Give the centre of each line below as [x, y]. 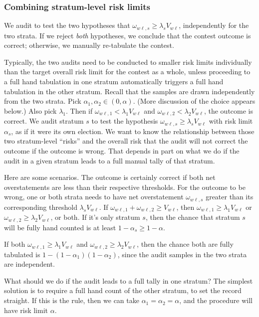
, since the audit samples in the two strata [182, 254]
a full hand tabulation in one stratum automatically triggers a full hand [114, 81]
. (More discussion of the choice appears [194, 101]
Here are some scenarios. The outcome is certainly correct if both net [110, 177]
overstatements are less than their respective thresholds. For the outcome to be [125, 187]
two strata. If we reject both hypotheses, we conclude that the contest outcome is [128, 35]
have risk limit [26, 310]
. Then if [79, 110]
